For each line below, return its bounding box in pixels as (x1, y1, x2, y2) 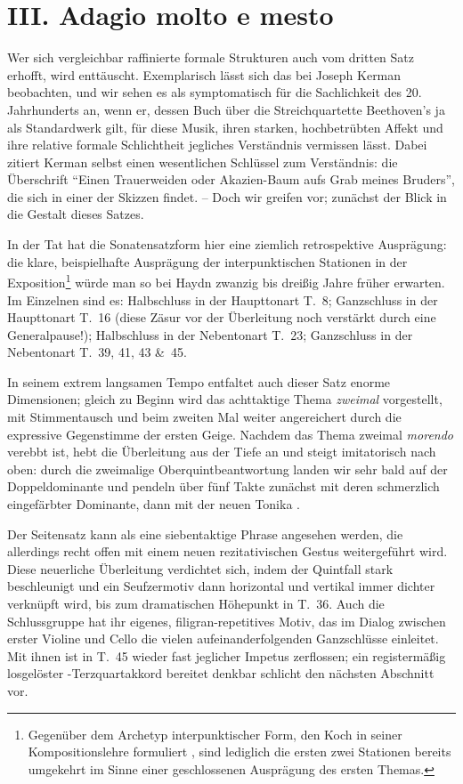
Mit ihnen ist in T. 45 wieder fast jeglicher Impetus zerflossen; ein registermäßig (7, 646, 446, 665)
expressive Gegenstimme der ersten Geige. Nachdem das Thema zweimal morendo (7, 424, 454, 443)
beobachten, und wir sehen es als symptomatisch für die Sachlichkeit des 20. (7, 83, 422, 101)
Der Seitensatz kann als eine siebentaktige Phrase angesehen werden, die (7, 524, 403, 543)
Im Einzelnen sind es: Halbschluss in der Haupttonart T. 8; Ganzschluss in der (7, 290, 438, 309)
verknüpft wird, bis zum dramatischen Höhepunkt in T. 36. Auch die (7, 594, 385, 612)
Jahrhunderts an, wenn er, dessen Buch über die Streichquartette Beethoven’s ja (7, 100, 445, 118)
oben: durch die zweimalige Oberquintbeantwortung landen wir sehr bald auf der (7, 459, 448, 478)
